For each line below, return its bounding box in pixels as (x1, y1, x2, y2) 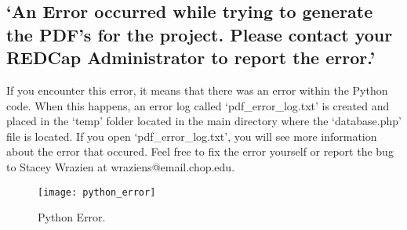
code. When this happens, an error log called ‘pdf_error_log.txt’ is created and (6, 97, 390, 113)
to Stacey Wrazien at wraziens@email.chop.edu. (6, 158, 235, 174)
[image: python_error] (38, 186, 156, 198)
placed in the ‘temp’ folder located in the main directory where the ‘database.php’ (6, 113, 402, 129)
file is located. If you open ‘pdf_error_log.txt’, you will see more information (6, 128, 377, 144)
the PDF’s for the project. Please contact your (6, 22, 393, 46)
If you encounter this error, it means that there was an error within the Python (6, 81, 388, 98)
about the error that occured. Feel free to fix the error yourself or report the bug (6, 143, 394, 160)
